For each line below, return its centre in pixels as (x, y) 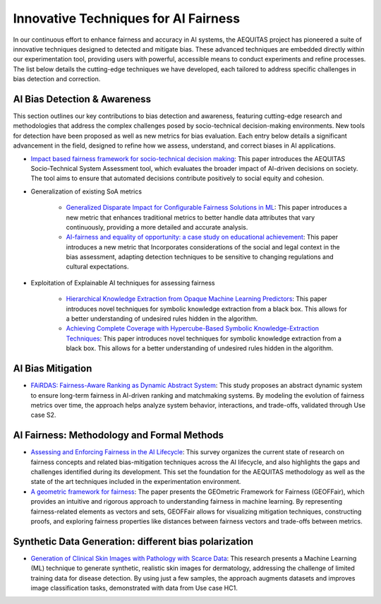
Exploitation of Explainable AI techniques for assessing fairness (123, 283)
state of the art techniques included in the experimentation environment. (136, 482)
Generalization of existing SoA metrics (86, 191)
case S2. (43, 415)
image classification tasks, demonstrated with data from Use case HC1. (134, 588)
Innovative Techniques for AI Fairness (126, 18)
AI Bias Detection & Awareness (82, 99)
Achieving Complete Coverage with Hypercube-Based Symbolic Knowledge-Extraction (193, 328)
